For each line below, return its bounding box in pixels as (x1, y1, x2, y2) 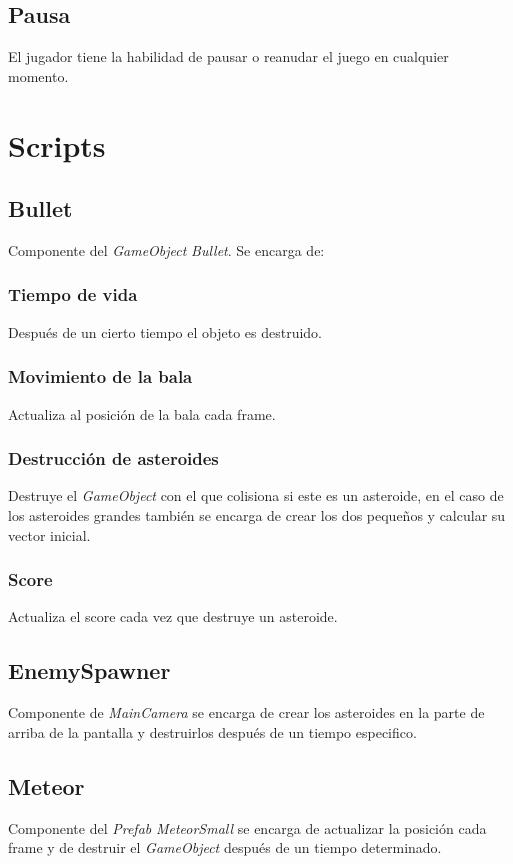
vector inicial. (8, 524, 91, 545)
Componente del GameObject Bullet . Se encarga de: (8, 239, 325, 260)
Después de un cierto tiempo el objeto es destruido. (8, 321, 323, 342)
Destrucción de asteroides (8, 446, 219, 471)
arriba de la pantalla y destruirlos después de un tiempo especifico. (8, 721, 417, 742)
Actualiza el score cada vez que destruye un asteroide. (8, 606, 338, 627)
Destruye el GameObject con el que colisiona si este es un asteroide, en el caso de (8, 485, 504, 506)
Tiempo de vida (8, 282, 138, 307)
